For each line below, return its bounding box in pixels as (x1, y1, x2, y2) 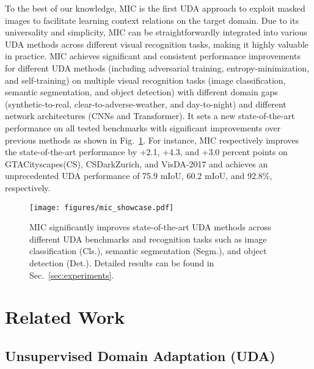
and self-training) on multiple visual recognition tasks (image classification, (5, 73, 286, 86)
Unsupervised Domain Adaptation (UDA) (5, 346, 276, 365)
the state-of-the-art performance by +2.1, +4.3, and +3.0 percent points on (5, 145, 288, 158)
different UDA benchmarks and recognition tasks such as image (29, 232, 267, 245)
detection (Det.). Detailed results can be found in (29, 256, 214, 269)
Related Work (5, 304, 125, 329)
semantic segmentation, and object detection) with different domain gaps (5, 86, 278, 98)
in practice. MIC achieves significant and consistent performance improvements (5, 49, 301, 62)
